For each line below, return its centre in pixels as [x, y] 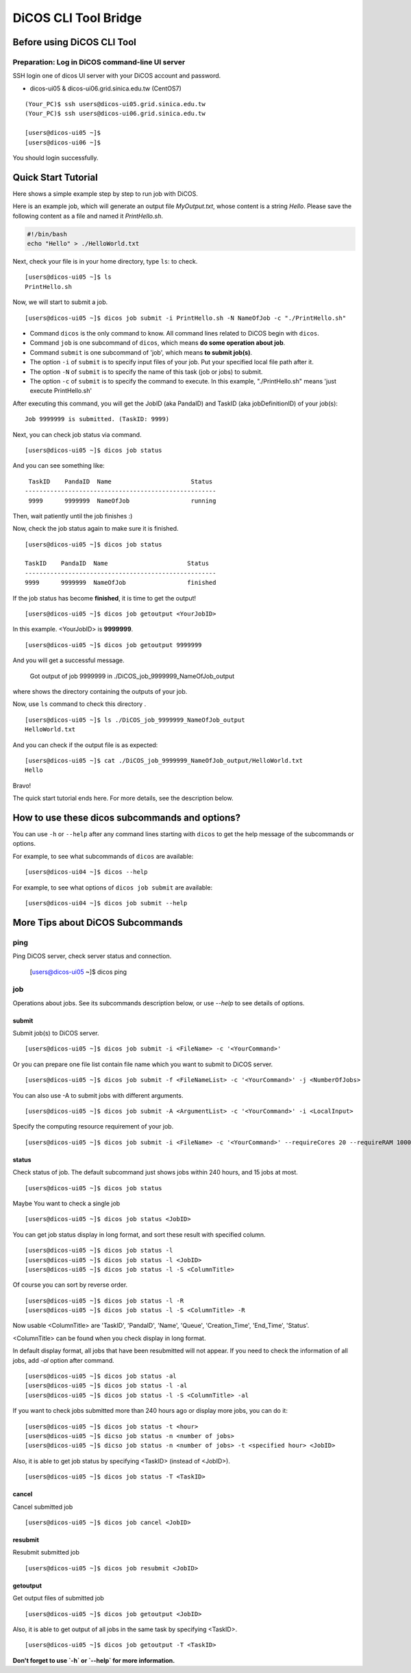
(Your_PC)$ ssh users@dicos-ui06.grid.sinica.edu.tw [115, 114]
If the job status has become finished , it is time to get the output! [104, 598]
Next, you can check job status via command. [77, 434]
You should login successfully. [55, 158]
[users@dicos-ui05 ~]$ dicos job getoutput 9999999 [113, 645]
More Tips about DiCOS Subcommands [98, 922]
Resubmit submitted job [46, 1552]
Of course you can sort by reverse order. [70, 1285]
